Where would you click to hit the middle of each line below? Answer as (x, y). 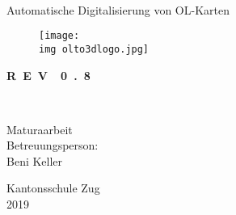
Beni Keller (35, 160)
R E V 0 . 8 (48, 75)
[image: (59, 36)
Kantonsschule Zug (53, 188)
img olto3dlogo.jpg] (94, 49)
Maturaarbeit (40, 129)
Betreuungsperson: (53, 145)
